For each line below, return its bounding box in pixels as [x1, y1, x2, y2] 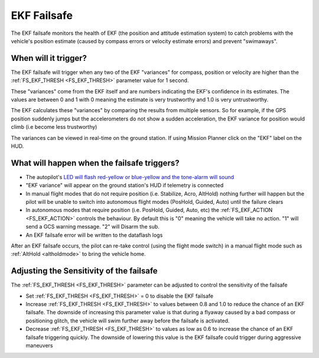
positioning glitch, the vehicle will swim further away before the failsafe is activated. [25, 317, 230, 324]
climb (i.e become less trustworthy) [11, 123, 97, 131]
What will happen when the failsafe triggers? [11, 158, 180, 168]
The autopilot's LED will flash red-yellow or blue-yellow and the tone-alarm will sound [25, 173, 235, 180]
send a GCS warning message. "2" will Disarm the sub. [25, 223, 159, 230]
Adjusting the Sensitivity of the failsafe [11, 266, 158, 276]
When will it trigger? [11, 53, 87, 63]
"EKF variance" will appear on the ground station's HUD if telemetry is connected [25, 182, 224, 189]
